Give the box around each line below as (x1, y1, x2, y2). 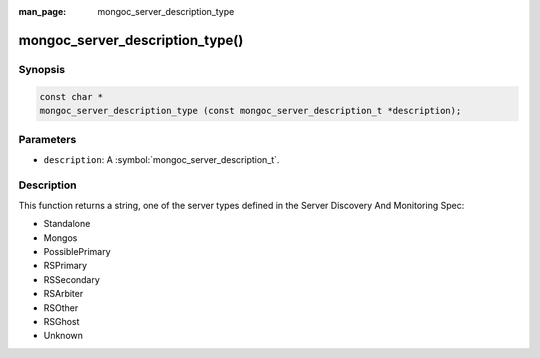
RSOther (43, 301, 79, 314)
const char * (39, 91, 104, 102)
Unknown (43, 330, 84, 342)
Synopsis (18, 62, 65, 76)
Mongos (43, 231, 78, 244)
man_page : (18, 6, 67, 17)
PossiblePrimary (43, 246, 111, 257)
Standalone (43, 218, 91, 230)
